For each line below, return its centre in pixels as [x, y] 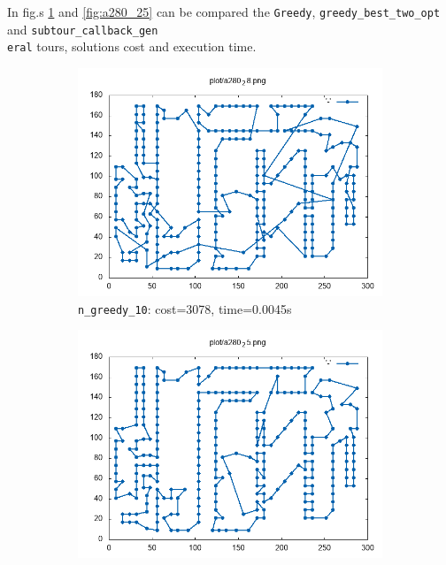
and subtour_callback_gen [83, 29]
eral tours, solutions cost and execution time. [132, 46]
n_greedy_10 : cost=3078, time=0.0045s [185, 308]
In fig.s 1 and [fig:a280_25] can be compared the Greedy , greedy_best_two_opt [224, 11]
